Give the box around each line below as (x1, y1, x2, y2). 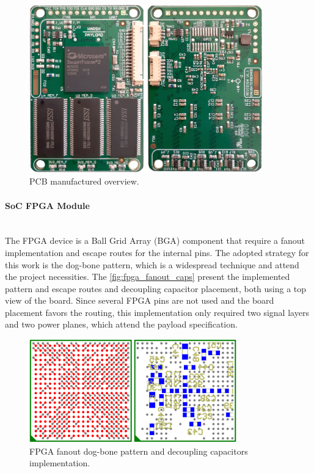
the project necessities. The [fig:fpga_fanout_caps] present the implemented (5, 270, 290, 283)
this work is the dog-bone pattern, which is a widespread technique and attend (5, 258, 299, 271)
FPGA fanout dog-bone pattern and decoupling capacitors (29, 444, 248, 457)
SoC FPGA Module (5, 199, 90, 211)
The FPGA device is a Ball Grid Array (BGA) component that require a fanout (5, 234, 305, 247)
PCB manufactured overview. (29, 175, 139, 188)
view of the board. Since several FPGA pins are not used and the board (5, 294, 274, 307)
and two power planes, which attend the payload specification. (5, 318, 238, 331)
